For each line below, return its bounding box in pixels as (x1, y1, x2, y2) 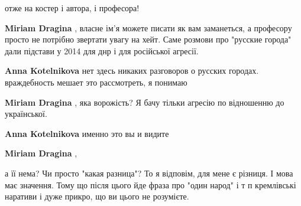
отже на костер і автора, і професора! (5, 2, 140, 14)
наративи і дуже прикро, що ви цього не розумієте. (5, 190, 189, 202)
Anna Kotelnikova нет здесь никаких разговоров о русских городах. (5, 64, 259, 77)
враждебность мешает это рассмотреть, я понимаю (5, 76, 187, 88)
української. (5, 107, 47, 120)
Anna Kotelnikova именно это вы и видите (5, 127, 169, 139)
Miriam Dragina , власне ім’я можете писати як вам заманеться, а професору (5, 21, 292, 34)
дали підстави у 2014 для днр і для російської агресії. (5, 44, 199, 57)
